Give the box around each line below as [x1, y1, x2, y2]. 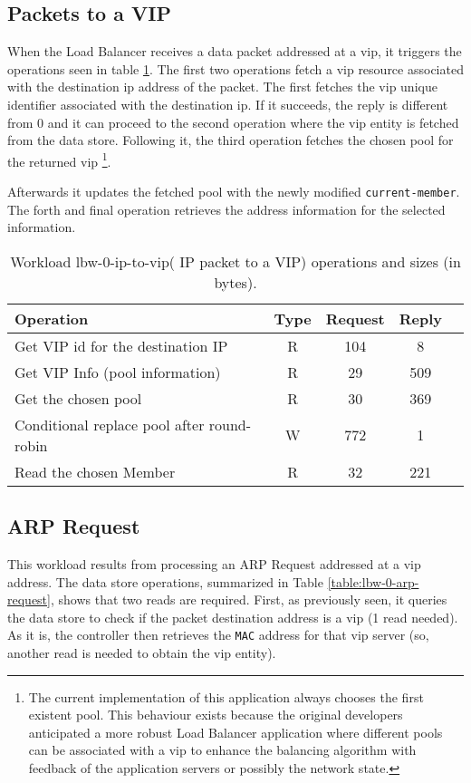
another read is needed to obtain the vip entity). [7, 643, 276, 662]
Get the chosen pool [14, 387, 142, 409]
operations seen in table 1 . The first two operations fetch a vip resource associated [7, 59, 464, 78]
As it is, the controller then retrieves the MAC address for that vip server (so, [7, 625, 429, 644]
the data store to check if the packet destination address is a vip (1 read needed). [7, 607, 458, 626]
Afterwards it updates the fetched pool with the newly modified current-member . [7, 182, 460, 201]
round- [208, 413, 252, 435]
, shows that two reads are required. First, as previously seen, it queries [50, 590, 447, 609]
